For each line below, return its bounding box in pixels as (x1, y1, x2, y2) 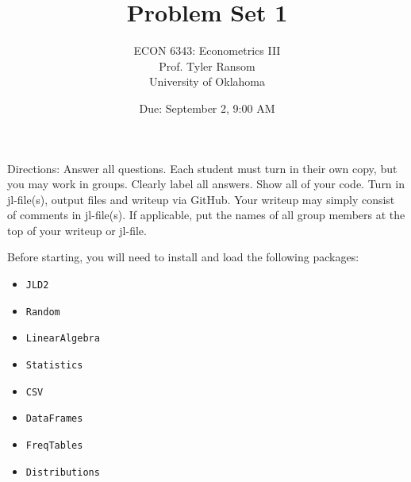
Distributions (25, 466, 100, 478)
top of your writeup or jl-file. (7, 222, 147, 238)
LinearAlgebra (25, 333, 100, 345)
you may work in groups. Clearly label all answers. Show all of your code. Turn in (7, 175, 405, 192)
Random (25, 306, 60, 318)
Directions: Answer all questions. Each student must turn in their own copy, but (7, 160, 398, 176)
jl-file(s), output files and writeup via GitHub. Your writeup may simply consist (7, 191, 395, 207)
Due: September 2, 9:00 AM (139, 99, 275, 116)
